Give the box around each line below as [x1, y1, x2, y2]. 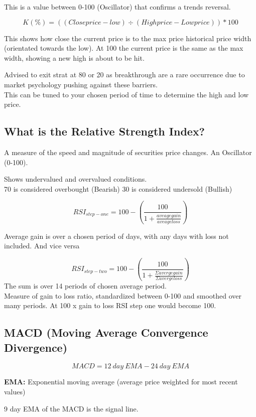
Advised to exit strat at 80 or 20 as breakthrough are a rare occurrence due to [4, 69, 245, 80]
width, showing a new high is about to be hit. [4, 52, 145, 63]
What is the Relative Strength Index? [4, 123, 205, 139]
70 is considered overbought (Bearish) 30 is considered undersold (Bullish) [4, 183, 232, 194]
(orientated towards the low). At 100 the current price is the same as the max [4, 43, 243, 53]
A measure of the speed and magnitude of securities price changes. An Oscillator [4, 147, 252, 157]
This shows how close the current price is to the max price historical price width [4, 33, 251, 43]
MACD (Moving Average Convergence [4, 325, 208, 340]
